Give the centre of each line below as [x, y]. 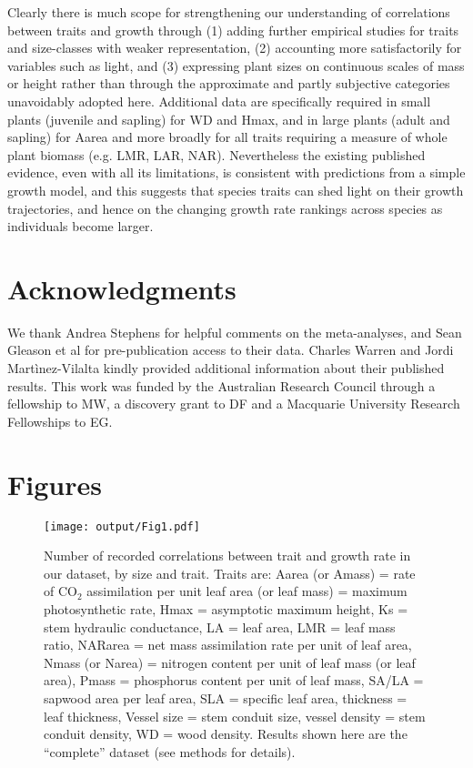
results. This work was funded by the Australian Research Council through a [221, 385]
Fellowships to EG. [60, 421]
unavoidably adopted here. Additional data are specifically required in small [219, 101]
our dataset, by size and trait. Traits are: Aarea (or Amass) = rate [230, 573]
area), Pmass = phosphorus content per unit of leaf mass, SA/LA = [234, 680]
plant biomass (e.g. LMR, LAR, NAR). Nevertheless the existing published [216, 154]
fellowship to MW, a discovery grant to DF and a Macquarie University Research [234, 404]
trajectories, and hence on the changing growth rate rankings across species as [225, 208]
